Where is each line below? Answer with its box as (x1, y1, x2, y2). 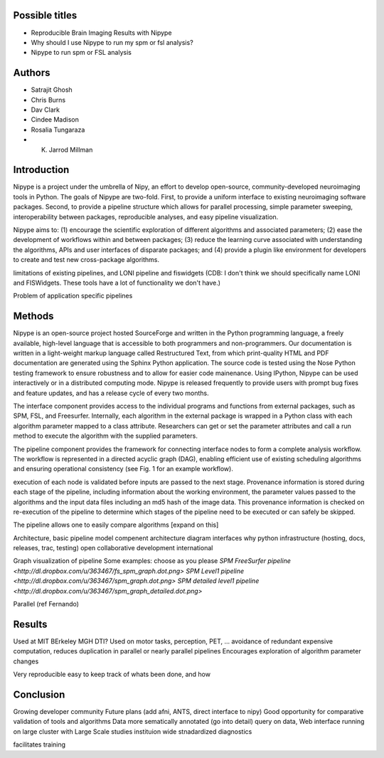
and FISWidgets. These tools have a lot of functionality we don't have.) (13, 278, 220, 287)
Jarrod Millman (48, 145, 93, 154)
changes (13, 657, 39, 665)
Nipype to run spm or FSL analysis (31, 48, 132, 57)
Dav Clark (31, 105, 60, 114)
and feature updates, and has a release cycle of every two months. (13, 389, 209, 397)
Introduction (13, 164, 70, 176)
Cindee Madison (31, 115, 80, 124)
